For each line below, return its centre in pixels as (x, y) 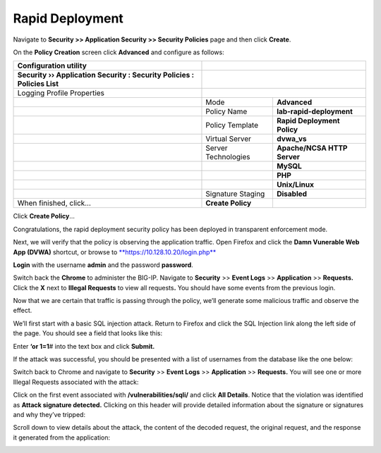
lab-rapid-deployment (314, 111)
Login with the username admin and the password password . (103, 265)
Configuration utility (52, 66)
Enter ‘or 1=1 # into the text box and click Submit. (84, 346)
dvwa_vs (291, 139)
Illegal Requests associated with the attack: (76, 382)
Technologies (228, 157)
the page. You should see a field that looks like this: (87, 333)
